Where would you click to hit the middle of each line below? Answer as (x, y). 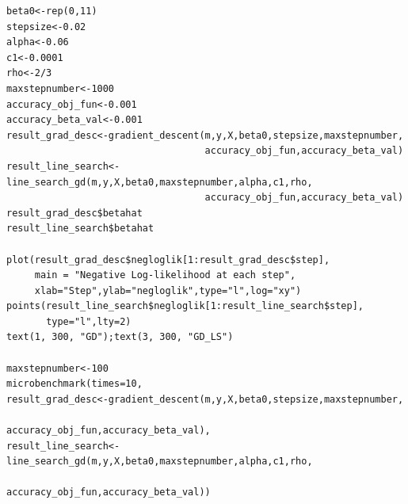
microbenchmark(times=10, (74, 384)
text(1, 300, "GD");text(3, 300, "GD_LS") (120, 337)
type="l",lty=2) (89, 321)
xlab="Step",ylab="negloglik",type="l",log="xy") (168, 290)
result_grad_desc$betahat (74, 213)
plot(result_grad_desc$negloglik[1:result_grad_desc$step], (168, 260)
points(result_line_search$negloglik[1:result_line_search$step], (185, 306)
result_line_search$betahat (80, 229)
